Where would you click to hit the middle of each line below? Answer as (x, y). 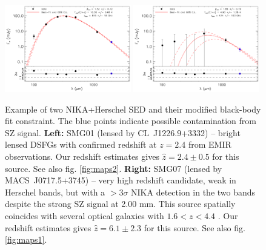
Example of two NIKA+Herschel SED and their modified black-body (133, 109)
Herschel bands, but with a (55, 192)
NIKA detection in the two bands (193, 192)
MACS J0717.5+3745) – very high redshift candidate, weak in (121, 180)
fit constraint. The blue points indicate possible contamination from (131, 121)
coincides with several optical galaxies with (85, 215)
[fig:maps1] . (26, 239)
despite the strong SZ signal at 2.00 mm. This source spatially (120, 204)
